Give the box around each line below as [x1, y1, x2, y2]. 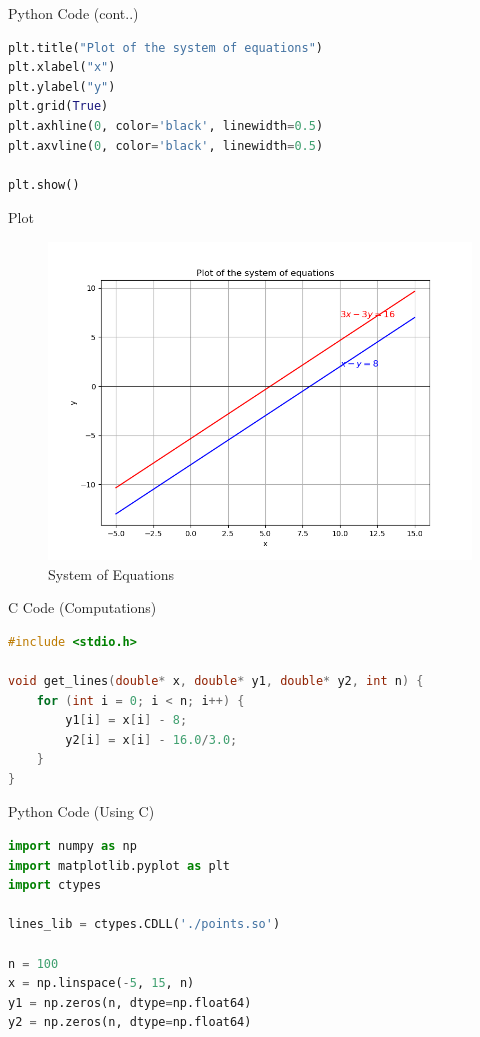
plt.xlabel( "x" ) [8, 60, 116, 75]
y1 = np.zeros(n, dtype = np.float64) [8, 995, 252, 1010]
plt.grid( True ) [8, 99, 109, 114]
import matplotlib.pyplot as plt [8, 858, 230, 873]
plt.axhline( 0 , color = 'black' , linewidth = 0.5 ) [8, 118, 324, 133]
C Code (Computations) [8, 597, 157, 618]
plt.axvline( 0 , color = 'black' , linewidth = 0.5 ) [8, 138, 324, 153]
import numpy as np [8, 839, 137, 854]
